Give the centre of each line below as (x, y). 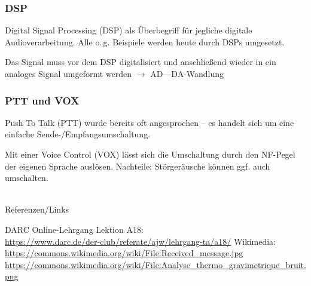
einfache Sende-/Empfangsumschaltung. (78, 134)
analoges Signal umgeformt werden (68, 73)
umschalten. (27, 178)
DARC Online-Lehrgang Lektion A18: (74, 229)
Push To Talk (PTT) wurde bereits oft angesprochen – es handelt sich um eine (150, 122)
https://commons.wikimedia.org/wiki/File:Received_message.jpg (124, 253)
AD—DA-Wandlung (187, 73)
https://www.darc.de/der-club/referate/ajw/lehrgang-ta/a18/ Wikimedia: (140, 241)
